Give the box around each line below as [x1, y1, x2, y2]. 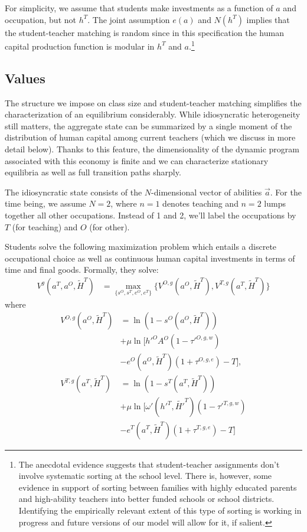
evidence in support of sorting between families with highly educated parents [18, 481, 297, 493]
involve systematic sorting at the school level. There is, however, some [18, 469, 272, 482]
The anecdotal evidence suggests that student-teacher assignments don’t [18, 458, 280, 470]
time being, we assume [5, 197, 86, 210]
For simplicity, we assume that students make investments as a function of [5, 2, 273, 14]
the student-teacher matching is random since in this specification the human [5, 26, 284, 38]
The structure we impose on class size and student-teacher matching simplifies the [5, 96, 302, 109]
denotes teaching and [162, 197, 239, 210]
